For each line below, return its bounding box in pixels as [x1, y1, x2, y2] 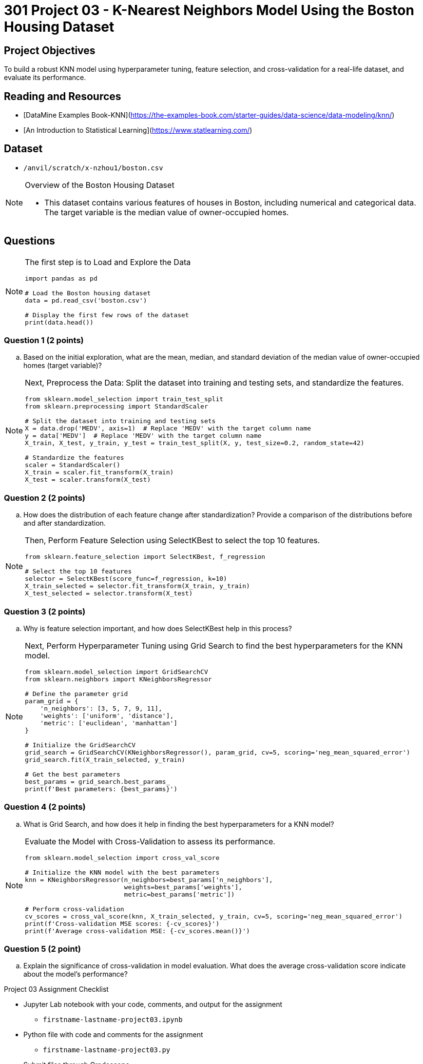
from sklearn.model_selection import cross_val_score [25, 854, 220, 861]
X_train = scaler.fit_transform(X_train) [25, 469, 174, 476]
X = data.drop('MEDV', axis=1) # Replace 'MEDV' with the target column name [25, 425, 311, 432]
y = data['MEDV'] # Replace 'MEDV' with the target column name [25, 432, 262, 440]
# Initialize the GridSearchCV [25, 741, 136, 749]
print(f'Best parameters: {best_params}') [25, 785, 178, 793]
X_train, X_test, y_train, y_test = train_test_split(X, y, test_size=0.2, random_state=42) [25, 439, 365, 447]
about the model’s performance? [23, 970, 128, 979]
